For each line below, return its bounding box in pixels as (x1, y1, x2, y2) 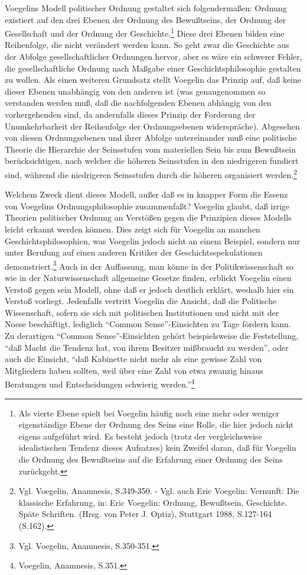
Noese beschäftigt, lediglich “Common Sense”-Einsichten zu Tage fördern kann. (5, 318, 291, 330)
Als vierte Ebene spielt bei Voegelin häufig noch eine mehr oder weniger (18, 406, 279, 419)
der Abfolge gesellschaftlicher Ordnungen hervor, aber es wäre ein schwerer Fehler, (5, 50, 302, 63)
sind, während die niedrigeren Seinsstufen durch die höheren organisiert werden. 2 (5, 166, 297, 180)
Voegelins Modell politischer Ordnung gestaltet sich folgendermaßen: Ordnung (5, 2, 287, 14)
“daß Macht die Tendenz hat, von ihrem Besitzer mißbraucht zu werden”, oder (5, 341, 289, 353)
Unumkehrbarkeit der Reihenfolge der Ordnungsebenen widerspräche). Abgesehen (5, 119, 300, 132)
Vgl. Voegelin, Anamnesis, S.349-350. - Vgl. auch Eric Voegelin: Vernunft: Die (18, 484, 299, 497)
